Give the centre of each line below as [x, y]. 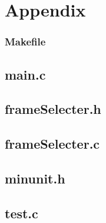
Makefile [25, 42]
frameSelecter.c [52, 144]
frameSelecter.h [53, 109]
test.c [21, 213]
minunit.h [35, 178]
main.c [25, 74]
